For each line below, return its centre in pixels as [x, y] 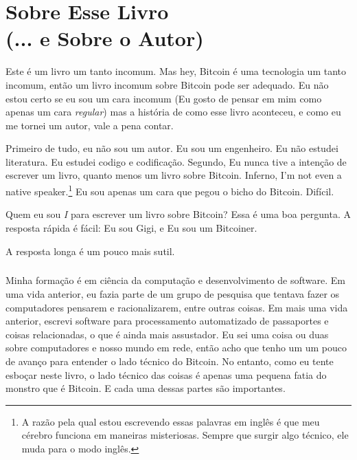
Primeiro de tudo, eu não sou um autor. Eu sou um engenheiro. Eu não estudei [172, 148]
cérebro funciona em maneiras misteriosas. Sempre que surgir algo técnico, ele [185, 435]
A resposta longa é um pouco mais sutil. [90, 251]
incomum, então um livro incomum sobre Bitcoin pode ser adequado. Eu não [167, 84]
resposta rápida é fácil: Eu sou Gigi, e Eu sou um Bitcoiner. [131, 227]
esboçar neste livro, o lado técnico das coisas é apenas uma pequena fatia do [166, 374]
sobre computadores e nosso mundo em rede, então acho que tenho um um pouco [176, 348]
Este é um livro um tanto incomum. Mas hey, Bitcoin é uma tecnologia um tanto [176, 71]
